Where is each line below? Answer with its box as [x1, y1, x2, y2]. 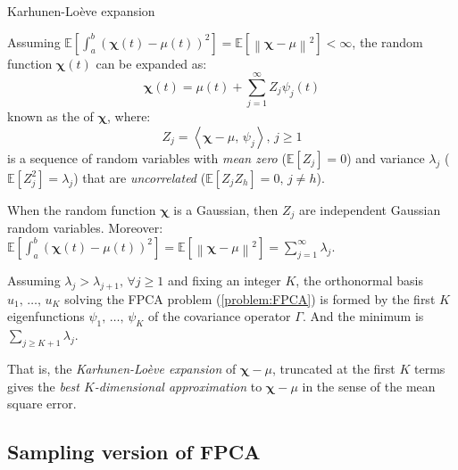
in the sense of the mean [302, 376, 436, 395]
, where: [106, 107, 151, 126]
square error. [7, 394, 77, 413]
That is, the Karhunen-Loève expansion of [7, 359, 237, 377]
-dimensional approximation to [94, 376, 262, 395]
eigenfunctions [7, 307, 85, 326]
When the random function [7, 200, 156, 219]
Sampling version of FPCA [7, 438, 261, 466]
